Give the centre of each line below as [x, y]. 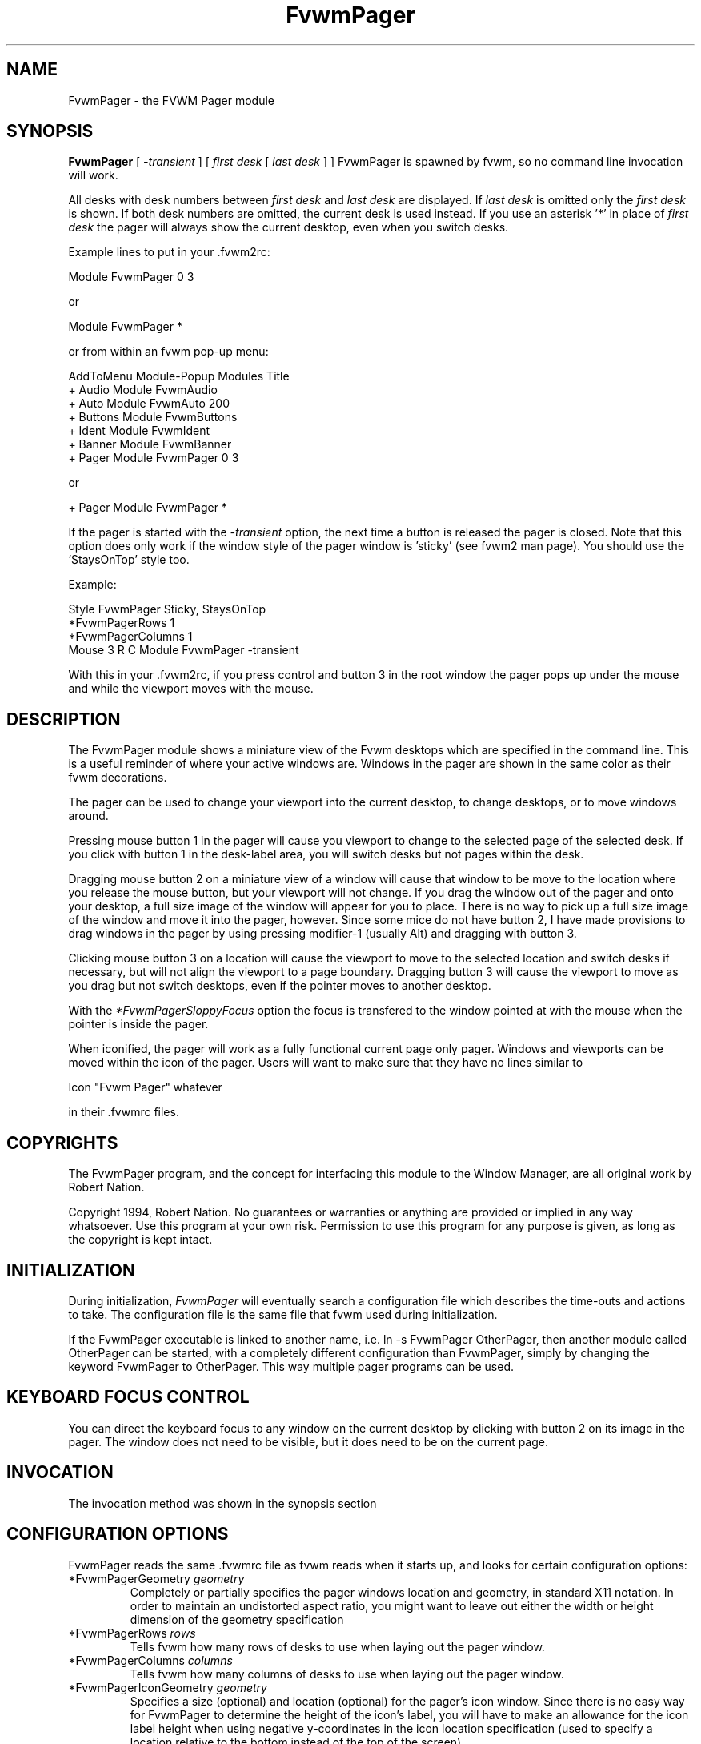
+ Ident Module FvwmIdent [139, 431]
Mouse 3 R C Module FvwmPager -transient [184, 650]
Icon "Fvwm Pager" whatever [145, 1087]
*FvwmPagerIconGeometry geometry [168, 1687]
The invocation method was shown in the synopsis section [222, 1503]
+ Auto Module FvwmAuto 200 [149, 404]
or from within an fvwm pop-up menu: [168, 352]
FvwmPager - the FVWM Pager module [171, 100]
